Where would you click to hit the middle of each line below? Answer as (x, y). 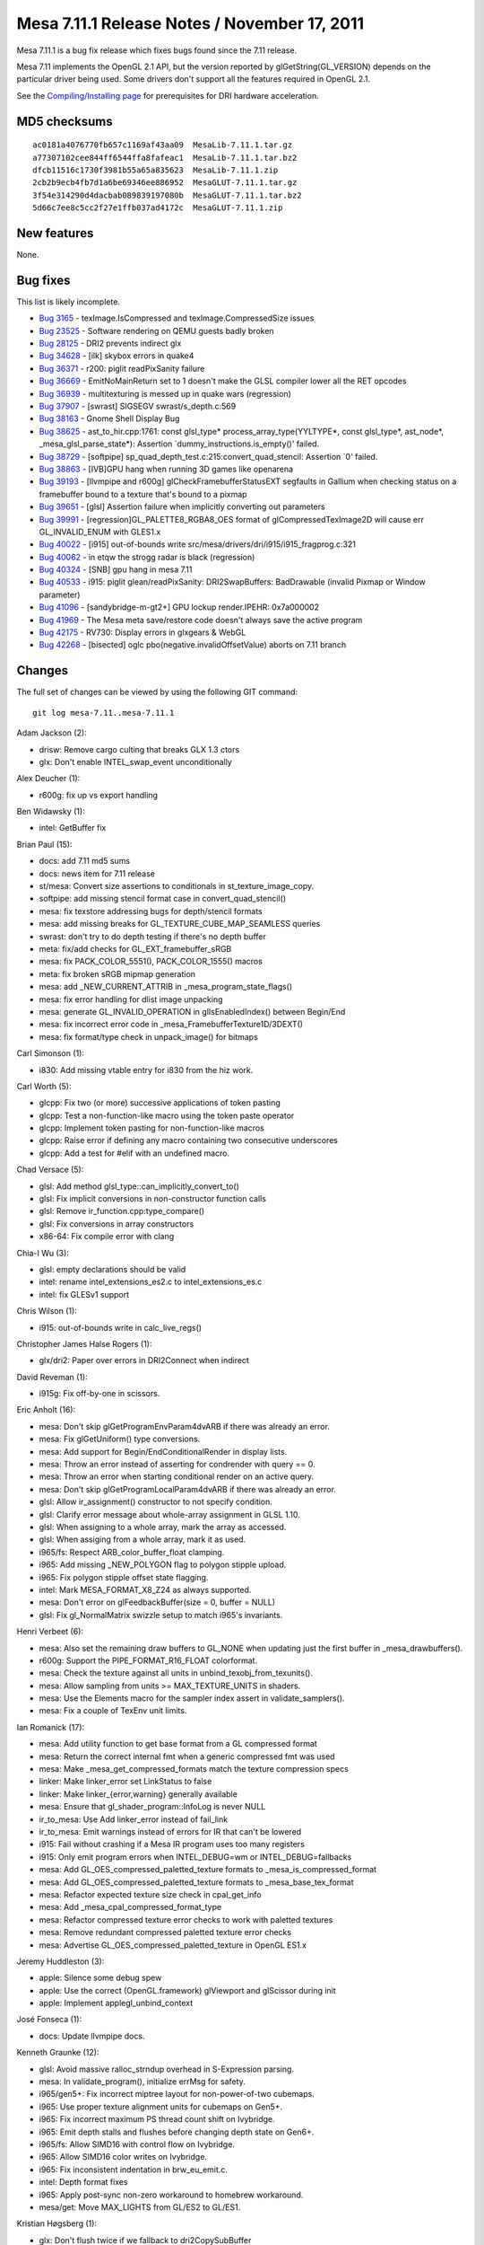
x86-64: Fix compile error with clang (107, 1237)
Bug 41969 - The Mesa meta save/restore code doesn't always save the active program (201, 620)
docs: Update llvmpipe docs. (92, 2036)
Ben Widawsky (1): (51, 812)
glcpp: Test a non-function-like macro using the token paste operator (167, 1115)
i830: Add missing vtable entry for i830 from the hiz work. (146, 1070)
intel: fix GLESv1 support (84, 1294)
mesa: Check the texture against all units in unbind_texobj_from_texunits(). (176, 1673)
